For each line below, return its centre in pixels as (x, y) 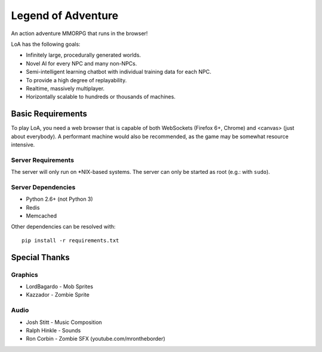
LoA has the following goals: (46, 44)
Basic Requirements (49, 114)
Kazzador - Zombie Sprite (58, 295)
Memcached (41, 216)
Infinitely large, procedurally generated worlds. (83, 55)
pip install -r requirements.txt (70, 240)
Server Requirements (43, 160)
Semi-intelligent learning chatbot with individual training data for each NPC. (119, 72)
